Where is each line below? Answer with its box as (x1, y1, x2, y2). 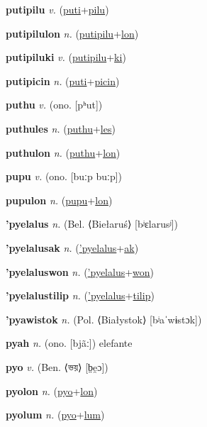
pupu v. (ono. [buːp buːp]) (6, 169, 123, 184)
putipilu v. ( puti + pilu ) (6, 2, 109, 16)
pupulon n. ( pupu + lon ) (6, 192, 113, 207)
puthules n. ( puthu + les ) (6, 121, 116, 135)
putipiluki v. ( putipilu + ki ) (6, 50, 126, 65)
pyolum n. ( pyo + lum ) (6, 407, 105, 422)
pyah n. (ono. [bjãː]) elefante (6, 335, 133, 350)
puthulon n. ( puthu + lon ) (6, 145, 121, 160)
